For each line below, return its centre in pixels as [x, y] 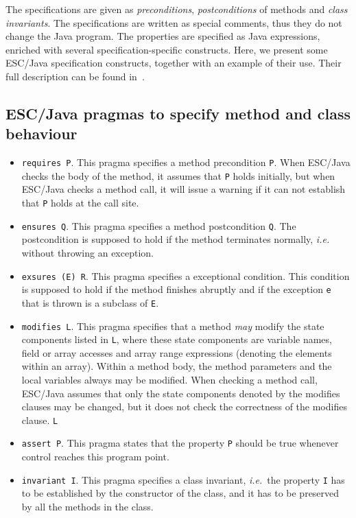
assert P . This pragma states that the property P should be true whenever [180, 443]
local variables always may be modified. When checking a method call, [169, 380]
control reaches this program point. [95, 457]
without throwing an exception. [87, 252]
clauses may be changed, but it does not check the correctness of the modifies [184, 407]
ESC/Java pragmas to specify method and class [178, 113]
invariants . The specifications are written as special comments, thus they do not [174, 22]
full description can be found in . [75, 76]
